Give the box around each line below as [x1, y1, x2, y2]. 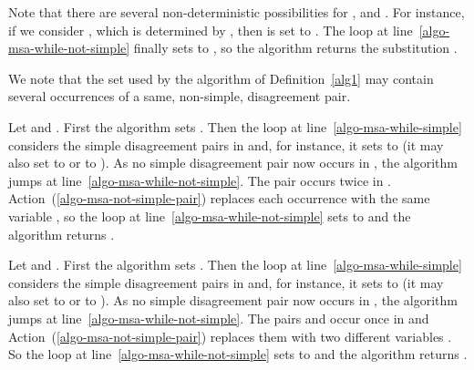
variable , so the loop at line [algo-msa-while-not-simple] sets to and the [8, 206, 411, 225]
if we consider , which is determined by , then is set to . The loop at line [8, 20, 413, 39]
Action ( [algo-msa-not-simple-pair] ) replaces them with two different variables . [8, 326, 452, 345]
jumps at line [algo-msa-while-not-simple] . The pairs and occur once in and [8, 308, 429, 327]
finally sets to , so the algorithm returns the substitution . [133, 38, 458, 57]
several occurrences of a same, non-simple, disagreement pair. [8, 87, 351, 106]
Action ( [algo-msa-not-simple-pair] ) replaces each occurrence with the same [8, 189, 430, 208]
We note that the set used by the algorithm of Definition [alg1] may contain [8, 68, 434, 87]
